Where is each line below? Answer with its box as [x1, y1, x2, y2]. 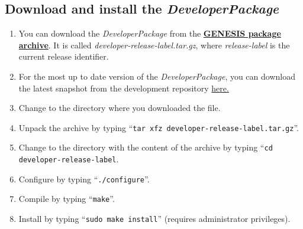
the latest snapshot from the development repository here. [18, 81, 229, 94]
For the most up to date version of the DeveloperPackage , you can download [18, 70, 295, 82]
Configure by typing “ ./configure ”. [18, 172, 150, 185]
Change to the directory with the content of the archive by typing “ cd [18, 141, 273, 153]
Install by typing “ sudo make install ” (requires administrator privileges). [18, 212, 291, 225]
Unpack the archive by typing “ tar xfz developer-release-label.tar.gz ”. [18, 121, 299, 133]
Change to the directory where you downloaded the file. [18, 102, 221, 114]
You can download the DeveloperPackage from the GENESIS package [18, 27, 281, 40]
